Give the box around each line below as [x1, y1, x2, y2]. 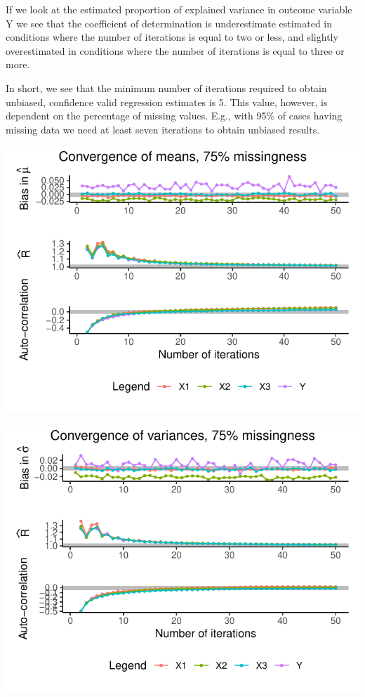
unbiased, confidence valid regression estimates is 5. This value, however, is [6, 94, 328, 109]
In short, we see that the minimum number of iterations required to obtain [6, 80, 327, 95]
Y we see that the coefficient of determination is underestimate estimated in [6, 15, 333, 30]
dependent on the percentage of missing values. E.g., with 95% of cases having [6, 108, 343, 123]
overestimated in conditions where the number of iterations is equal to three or [6, 43, 345, 58]
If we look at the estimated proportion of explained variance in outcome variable [6, 2, 352, 16]
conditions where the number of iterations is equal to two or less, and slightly [6, 30, 338, 44]
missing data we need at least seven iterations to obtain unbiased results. [6, 122, 320, 136]
